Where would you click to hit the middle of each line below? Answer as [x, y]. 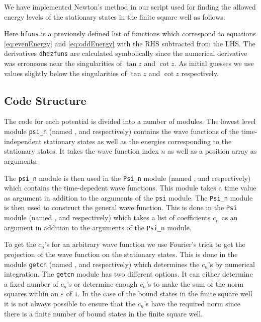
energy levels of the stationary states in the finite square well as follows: [115, 16]
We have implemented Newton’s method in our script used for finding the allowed [130, 7]
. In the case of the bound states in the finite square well [165, 294]
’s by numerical [231, 264]
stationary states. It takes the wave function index [81, 151]
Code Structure [45, 100]
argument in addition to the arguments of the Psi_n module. [98, 227]
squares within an [31, 294]
